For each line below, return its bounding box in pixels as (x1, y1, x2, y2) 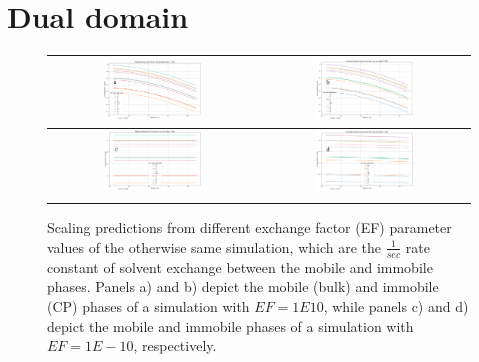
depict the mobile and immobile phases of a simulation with (47, 315, 414, 336)
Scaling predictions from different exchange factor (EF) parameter (47, 217, 452, 238)
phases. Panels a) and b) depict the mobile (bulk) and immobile (47, 276, 439, 297)
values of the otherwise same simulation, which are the (47, 236, 382, 257)
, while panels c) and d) (323, 295, 469, 316)
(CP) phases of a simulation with (47, 295, 250, 316)
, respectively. (133, 335, 217, 356)
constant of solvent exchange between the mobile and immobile (47, 256, 433, 277)
